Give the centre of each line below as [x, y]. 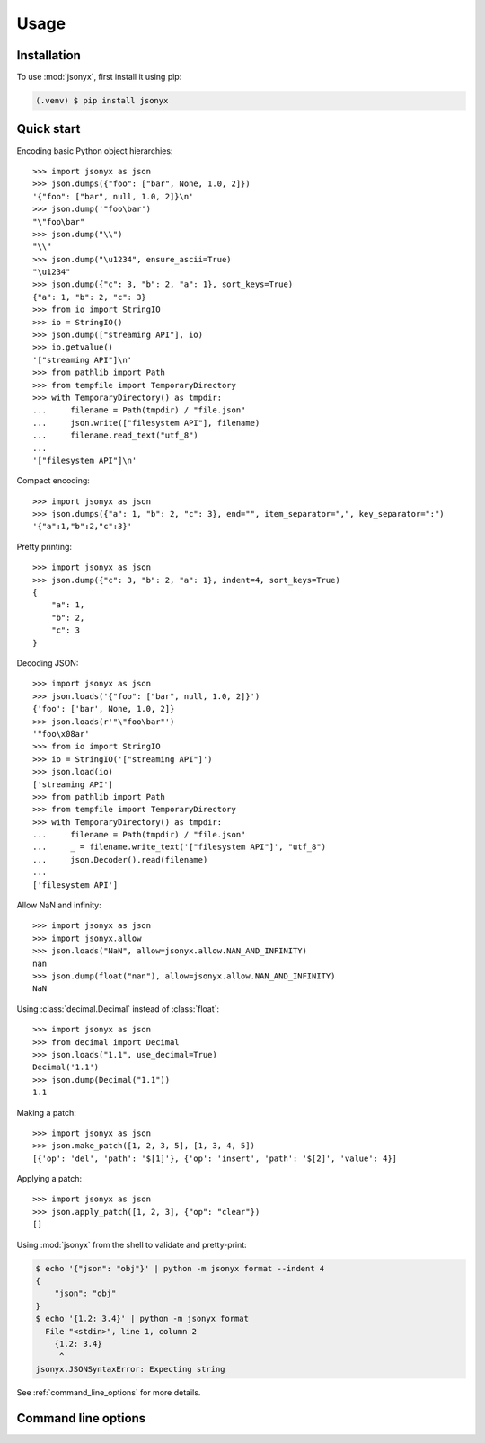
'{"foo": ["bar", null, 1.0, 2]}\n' [113, 196]
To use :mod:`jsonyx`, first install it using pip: [99, 77]
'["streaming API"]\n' [83, 360]
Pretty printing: [44, 546]
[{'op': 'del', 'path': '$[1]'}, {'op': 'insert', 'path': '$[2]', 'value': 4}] [215, 1158]
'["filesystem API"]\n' [85, 460]
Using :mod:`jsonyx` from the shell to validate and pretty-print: [132, 1244]
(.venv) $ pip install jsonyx [102, 101]
